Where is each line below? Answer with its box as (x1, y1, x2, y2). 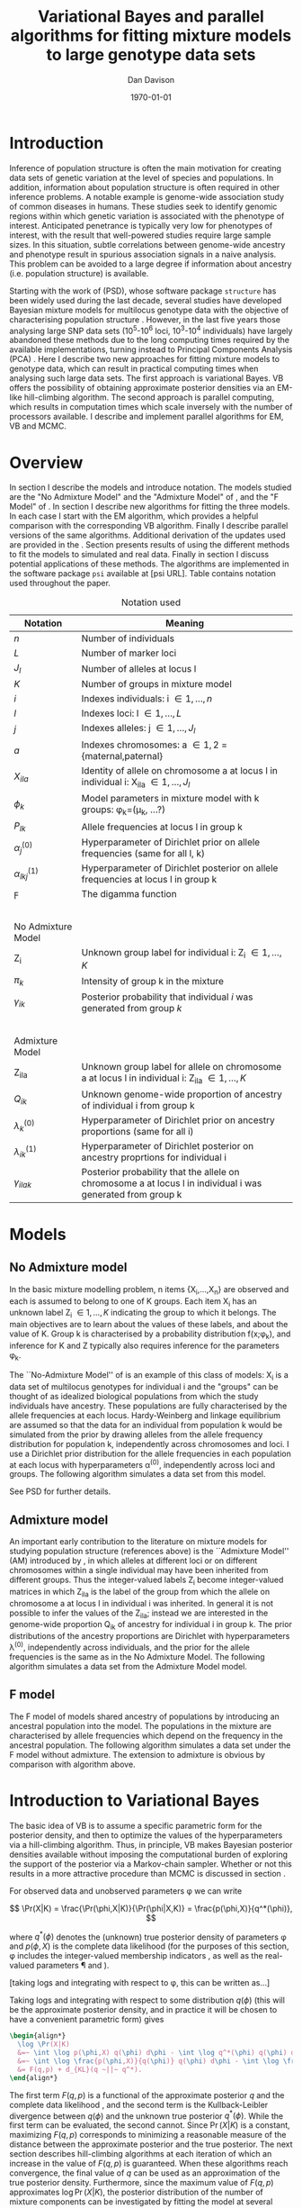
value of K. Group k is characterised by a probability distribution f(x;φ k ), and (9, 1328, 291, 1341)
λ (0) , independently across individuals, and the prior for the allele (9, 1641, 250, 1652)
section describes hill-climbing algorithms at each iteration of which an (9, 2149, 272, 2159)
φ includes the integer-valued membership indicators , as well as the (9, 1950, 263, 1961)
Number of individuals (81, 632, 175, 645)
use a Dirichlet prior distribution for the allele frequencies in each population (9, 1448, 292, 1459)
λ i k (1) (13, 1144, 37, 1160)
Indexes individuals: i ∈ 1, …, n (81, 692, 213, 705)
